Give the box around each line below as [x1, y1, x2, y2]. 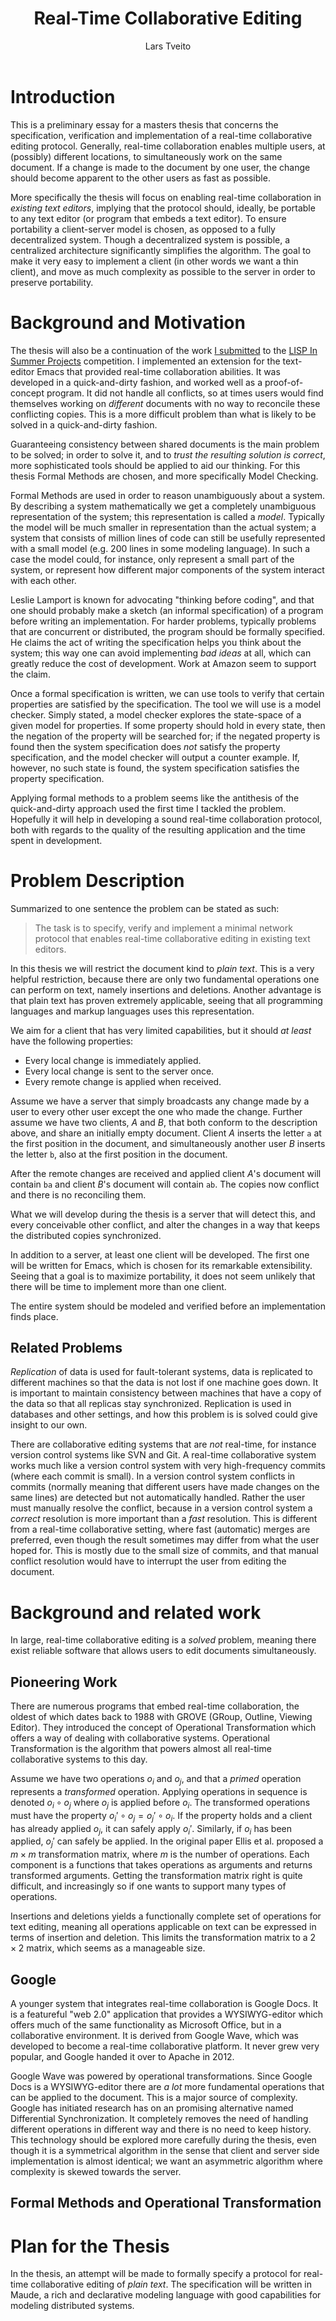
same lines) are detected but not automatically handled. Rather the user [10, 1492, 306, 1504]
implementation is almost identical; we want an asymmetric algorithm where [10, 2155, 323, 2167]
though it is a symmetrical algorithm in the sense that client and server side [10, 2144, 320, 2156]
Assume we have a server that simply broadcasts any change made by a [10, 1095, 310, 1107]
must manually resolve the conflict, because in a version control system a [10, 1502, 313, 1514]
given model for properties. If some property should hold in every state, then [10, 719, 326, 731]
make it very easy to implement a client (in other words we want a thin [10, 255, 299, 267]
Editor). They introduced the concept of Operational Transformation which [10, 1722, 317, 1734]
